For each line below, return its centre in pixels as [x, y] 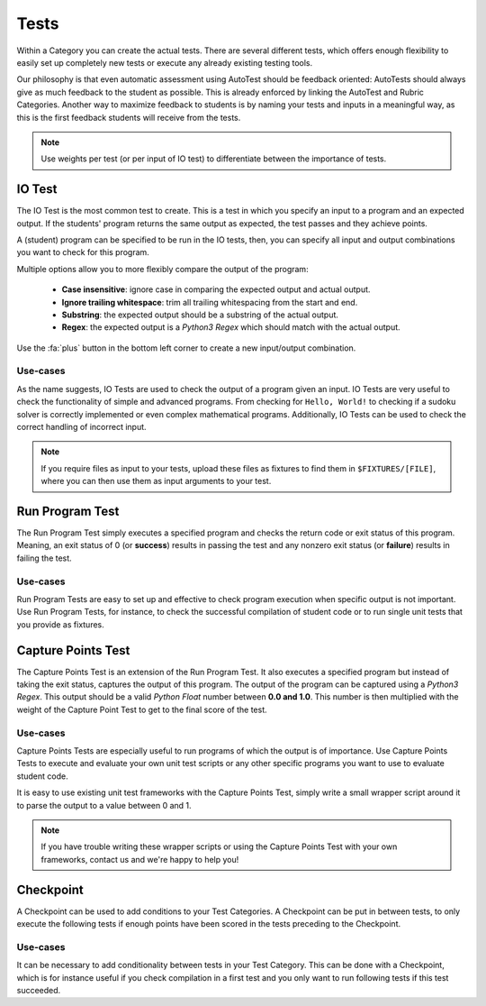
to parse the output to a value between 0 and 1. [104, 805]
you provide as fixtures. [61, 624]
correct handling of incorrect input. [82, 427]
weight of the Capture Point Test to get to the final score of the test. [142, 709]
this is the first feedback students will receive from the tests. [129, 117]
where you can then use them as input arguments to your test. [156, 481]
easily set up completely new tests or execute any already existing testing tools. [165, 62]
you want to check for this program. [83, 252]
